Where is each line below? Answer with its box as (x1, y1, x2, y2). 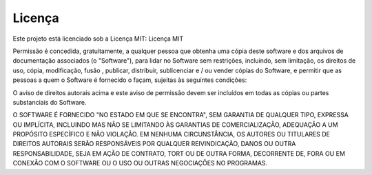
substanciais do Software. (12, 98, 87, 106)
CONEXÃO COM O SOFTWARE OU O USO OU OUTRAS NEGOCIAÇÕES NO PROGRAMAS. (12, 159, 268, 167)
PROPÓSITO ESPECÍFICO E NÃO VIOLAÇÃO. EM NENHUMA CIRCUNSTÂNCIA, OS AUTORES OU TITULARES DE (12, 130, 331, 138)
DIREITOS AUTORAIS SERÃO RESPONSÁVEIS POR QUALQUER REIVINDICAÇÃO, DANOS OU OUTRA (12, 140, 296, 148)
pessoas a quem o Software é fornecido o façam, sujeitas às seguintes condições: (12, 76, 247, 84)
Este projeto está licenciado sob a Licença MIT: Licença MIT (12, 34, 184, 43)
